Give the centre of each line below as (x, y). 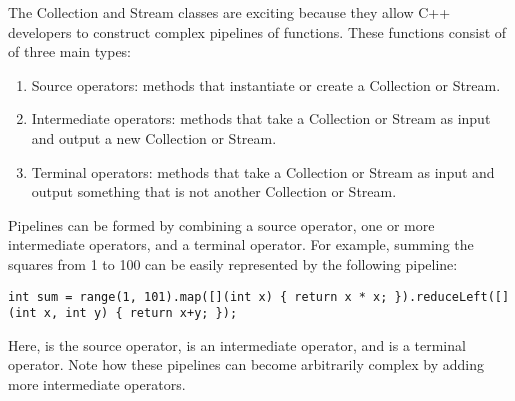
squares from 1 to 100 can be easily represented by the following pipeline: (233, 263)
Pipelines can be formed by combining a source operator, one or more (221, 224)
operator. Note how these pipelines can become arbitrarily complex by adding (246, 364)
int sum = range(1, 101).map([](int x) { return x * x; (198, 296)
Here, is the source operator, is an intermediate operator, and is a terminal (237, 344)
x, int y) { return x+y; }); (140, 313)
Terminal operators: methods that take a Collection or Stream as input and (263, 171)
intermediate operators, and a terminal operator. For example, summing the (241, 244)
